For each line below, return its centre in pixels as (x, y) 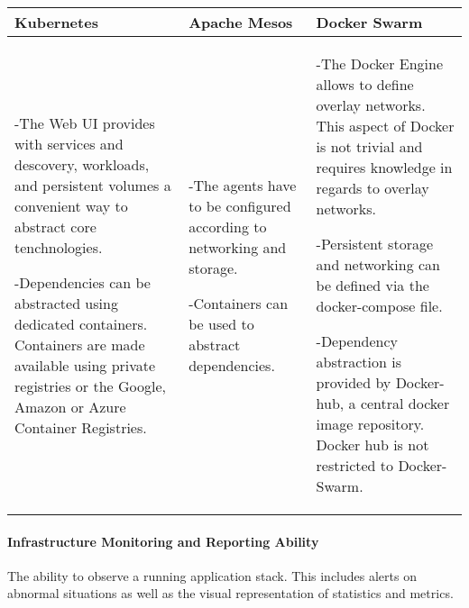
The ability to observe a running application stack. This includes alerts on (212, 575)
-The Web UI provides (85, 123)
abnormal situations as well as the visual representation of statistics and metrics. (230, 593)
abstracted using (66, 303)
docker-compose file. (379, 306)
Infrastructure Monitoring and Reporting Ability (163, 541)
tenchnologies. (59, 247)
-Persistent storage (375, 244)
